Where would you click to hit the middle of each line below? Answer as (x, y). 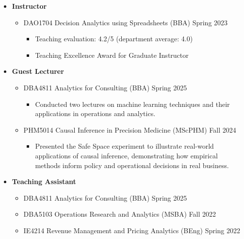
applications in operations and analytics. (95, 113)
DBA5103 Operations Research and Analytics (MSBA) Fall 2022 (120, 214)
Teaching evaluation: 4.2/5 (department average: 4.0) (114, 39)
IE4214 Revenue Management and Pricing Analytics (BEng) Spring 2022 (132, 230)
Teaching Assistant (44, 181)
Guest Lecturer (38, 71)
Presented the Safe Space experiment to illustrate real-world (124, 146)
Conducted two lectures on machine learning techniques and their (132, 104)
